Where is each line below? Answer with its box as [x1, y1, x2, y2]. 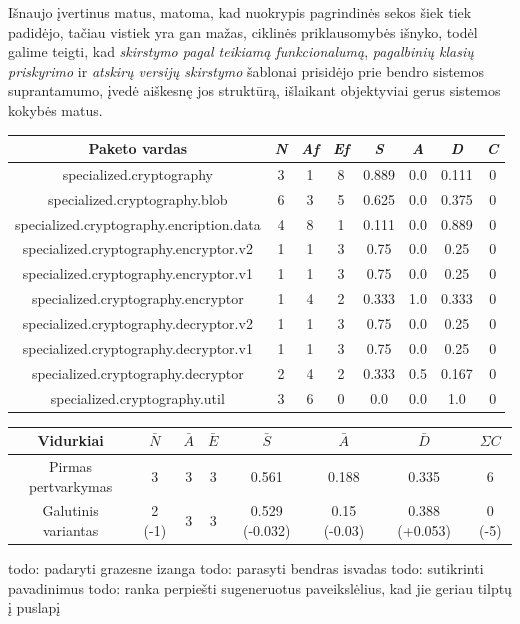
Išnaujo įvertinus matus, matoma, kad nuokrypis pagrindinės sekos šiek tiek [8, 2, 472, 22]
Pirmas [49, 455, 93, 476]
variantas [42, 519, 99, 540]
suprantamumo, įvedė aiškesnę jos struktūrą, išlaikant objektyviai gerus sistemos [8, 80, 501, 101]
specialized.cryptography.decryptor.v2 [22, 312, 253, 333]
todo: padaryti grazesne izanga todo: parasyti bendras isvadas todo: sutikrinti [8, 558, 484, 579]
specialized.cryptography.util [50, 387, 225, 408]
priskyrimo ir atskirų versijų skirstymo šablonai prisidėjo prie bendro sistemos [8, 60, 484, 81]
